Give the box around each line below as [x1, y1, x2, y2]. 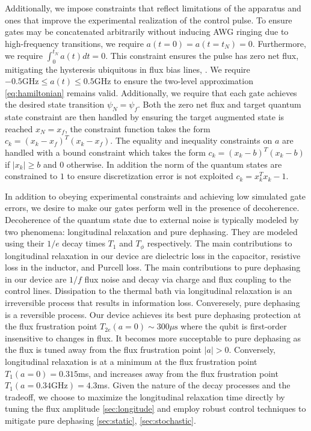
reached [5, 122, 33, 135]
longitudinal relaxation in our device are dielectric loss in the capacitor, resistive [5, 249, 301, 261]
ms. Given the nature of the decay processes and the [97, 379, 291, 391]
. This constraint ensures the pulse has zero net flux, [105, 49, 299, 61]
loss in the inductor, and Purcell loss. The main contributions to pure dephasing [5, 261, 301, 274]
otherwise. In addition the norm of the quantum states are [66, 157, 282, 170]
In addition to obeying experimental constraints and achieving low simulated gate [5, 189, 306, 202]
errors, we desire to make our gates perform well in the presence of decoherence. [5, 201, 300, 214]
